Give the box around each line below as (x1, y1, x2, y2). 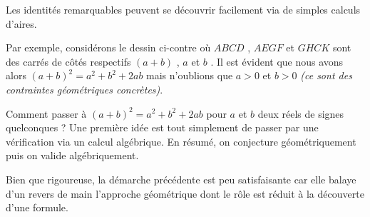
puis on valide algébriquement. (6, 148, 139, 163)
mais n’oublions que (146, 68, 233, 83)
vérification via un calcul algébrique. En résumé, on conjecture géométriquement (6, 133, 356, 148)
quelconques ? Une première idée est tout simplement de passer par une (6, 120, 319, 135)
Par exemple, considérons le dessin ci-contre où (6, 40, 211, 55)
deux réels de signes (257, 106, 344, 121)
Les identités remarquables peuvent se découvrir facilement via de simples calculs (6, 2, 361, 16)
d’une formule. (6, 200, 68, 215)
